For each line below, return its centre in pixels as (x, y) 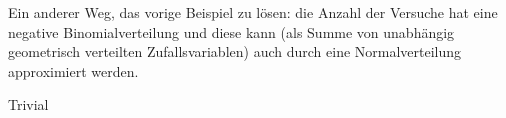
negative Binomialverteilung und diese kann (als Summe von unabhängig (231, 31)
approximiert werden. (73, 70)
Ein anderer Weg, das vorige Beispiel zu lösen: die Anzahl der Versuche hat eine (253, 12)
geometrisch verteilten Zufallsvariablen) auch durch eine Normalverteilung (235, 51)
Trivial (28, 104)
